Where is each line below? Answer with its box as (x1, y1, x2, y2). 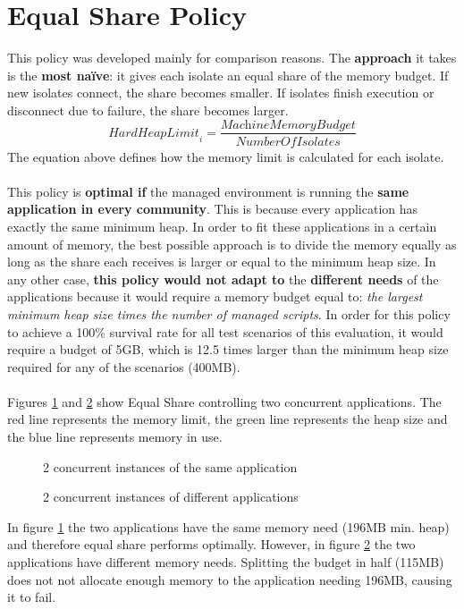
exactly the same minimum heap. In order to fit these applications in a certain (7, 216, 437, 235)
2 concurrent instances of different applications (43, 487, 299, 506)
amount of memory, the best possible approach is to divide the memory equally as (7, 234, 457, 253)
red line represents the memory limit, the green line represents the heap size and (7, 410, 448, 428)
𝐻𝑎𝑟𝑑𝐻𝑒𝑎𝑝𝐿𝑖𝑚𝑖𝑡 (108, 126, 199, 140)
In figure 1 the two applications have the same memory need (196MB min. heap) (7, 517, 450, 536)
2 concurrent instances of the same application (43, 457, 298, 476)
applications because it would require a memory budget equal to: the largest (7, 287, 423, 306)
